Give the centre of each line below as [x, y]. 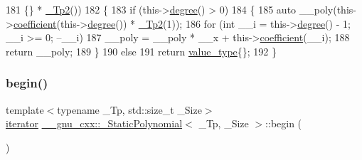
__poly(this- [328, 9]
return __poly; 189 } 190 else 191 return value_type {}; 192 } [142, 51]
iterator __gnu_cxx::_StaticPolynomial [94, 123]
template [25, 109]
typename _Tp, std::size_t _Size [129, 109]
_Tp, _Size [224, 123]
